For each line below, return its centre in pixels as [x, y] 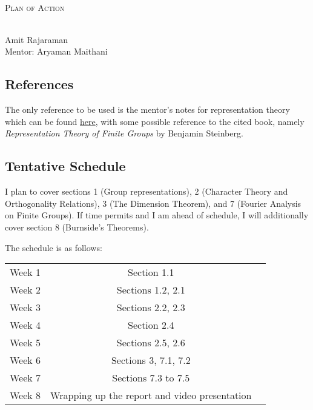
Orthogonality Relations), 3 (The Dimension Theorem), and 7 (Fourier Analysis [153, 203]
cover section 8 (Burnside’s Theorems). [77, 227]
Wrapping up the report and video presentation [151, 395]
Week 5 [25, 343]
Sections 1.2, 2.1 [151, 290]
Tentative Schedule [65, 166]
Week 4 [25, 325]
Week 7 [25, 378]
